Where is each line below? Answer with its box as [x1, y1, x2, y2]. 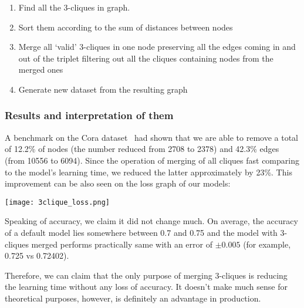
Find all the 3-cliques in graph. [18, 1, 130, 13]
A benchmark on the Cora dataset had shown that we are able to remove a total [5, 131, 298, 143]
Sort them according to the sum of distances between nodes [18, 21, 233, 33]
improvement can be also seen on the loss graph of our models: [5, 177, 231, 189]
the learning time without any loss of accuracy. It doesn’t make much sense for [5, 280, 288, 293]
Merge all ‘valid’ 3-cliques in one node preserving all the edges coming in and [18, 40, 296, 53]
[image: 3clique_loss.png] [5, 198, 110, 207]
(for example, [243, 238, 291, 250]
